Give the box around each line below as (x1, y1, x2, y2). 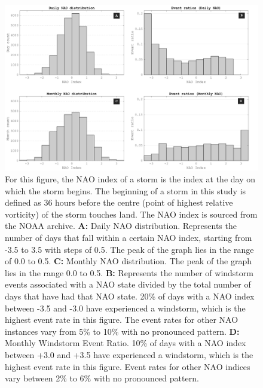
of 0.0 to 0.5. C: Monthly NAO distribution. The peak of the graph (5, 255, 252, 267)
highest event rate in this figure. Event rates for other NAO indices (5, 360, 250, 372)
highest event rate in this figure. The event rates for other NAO (5, 313, 238, 326)
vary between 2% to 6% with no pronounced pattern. (5, 372, 199, 384)
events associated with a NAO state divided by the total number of (5, 278, 251, 291)
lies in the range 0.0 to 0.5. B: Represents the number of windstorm (5, 266, 253, 279)
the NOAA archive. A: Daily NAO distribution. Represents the (5, 219, 237, 232)
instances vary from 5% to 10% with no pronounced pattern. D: (5, 325, 240, 337)
